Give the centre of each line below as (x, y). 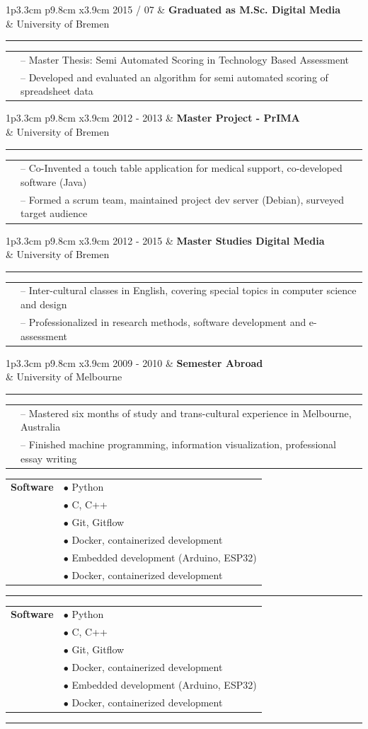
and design (44, 304)
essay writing (49, 458)
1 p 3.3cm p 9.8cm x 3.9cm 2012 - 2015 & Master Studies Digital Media (165, 240)
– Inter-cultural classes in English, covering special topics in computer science (189, 290)
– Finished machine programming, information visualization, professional (178, 444)
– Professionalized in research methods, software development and (163, 321)
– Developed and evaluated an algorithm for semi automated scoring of (174, 77)
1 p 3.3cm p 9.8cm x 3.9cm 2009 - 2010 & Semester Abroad (134, 362)
